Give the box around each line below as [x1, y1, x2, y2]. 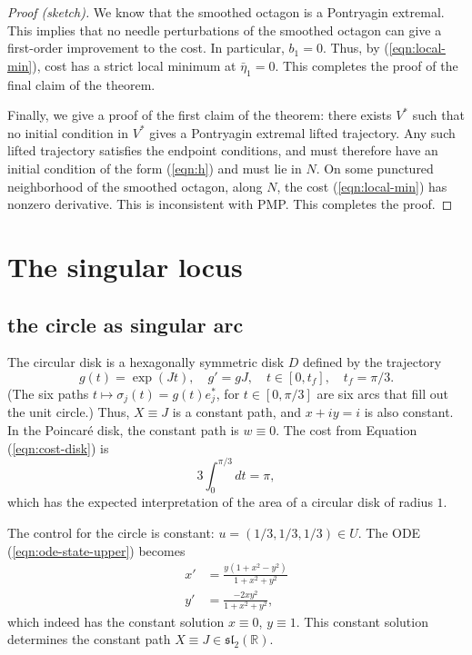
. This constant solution [296, 611, 428, 630]
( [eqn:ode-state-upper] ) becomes [7, 541, 186, 560]
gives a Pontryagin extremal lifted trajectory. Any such [149, 123, 456, 142]
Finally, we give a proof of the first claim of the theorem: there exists [7, 105, 392, 124]
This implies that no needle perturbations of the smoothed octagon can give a [7, 20, 442, 39]
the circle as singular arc [7, 310, 244, 338]
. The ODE [357, 523, 421, 542]
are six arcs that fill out [316, 383, 449, 402]
